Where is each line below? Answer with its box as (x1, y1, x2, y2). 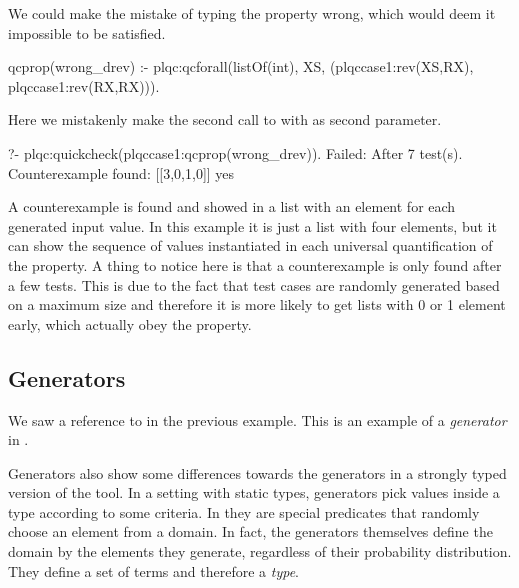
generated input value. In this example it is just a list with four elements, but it (8, 215, 497, 236)
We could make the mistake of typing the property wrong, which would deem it (8, 3, 496, 23)
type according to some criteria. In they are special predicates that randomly (8, 501, 480, 522)
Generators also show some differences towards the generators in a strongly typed (8, 462, 507, 483)
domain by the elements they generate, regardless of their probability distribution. (8, 541, 512, 562)
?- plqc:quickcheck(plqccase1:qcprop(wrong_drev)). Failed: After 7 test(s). (8, 142, 463, 163)
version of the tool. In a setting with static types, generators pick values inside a (8, 482, 500, 503)
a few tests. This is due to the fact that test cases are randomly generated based (8, 274, 500, 295)
